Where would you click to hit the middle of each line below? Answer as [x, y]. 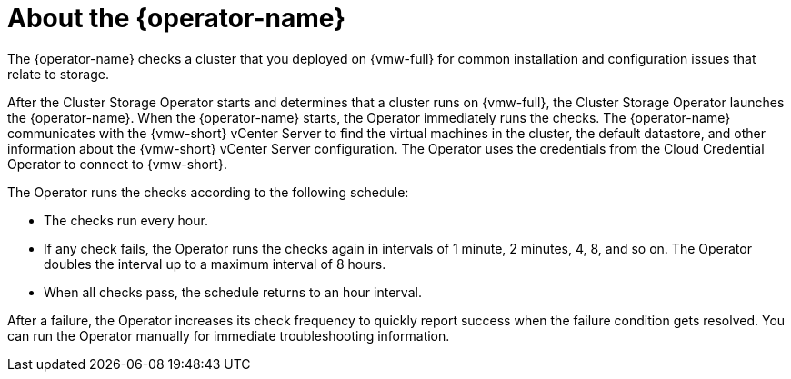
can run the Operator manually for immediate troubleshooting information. [229, 335]
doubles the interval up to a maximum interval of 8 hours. [215, 264]
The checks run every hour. [126, 220]
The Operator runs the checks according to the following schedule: [208, 192]
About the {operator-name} [177, 18]
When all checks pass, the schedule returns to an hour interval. [233, 292]
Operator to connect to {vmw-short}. [117, 164]
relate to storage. [58, 74]
